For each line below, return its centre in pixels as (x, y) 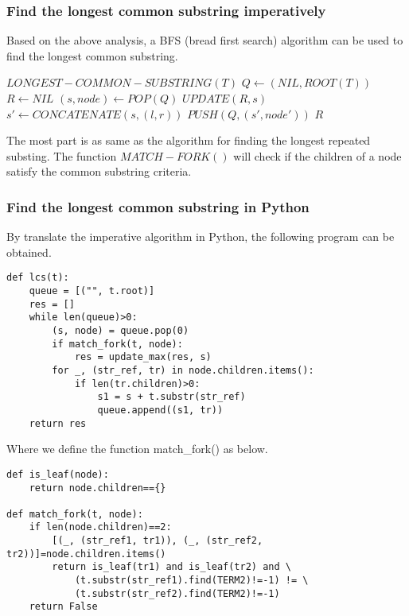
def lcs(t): (38, 278)
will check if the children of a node (317, 155)
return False (63, 607)
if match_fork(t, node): (117, 344)
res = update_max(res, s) (143, 357)
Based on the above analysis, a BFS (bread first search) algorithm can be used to (205, 40)
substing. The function (62, 155)
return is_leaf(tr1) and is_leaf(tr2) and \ (171, 567)
